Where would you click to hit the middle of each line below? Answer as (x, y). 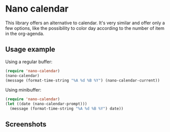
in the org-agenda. (25, 33)
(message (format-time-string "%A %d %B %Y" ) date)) (67, 109)
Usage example (30, 49)
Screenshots (26, 124)
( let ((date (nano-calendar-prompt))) (46, 104)
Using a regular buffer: (29, 62)
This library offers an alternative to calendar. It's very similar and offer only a (85, 23)
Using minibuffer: (23, 90)
